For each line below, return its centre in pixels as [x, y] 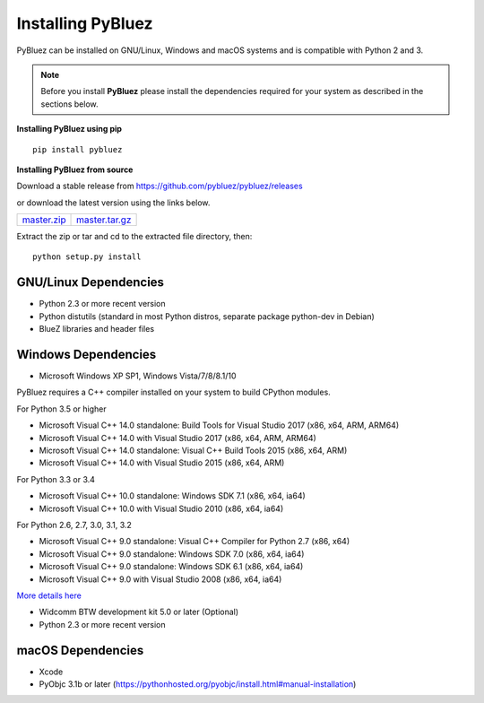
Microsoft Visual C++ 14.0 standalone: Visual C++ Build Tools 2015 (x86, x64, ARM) [193, 450]
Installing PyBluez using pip [69, 129]
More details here [49, 595]
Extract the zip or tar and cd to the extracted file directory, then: [134, 237]
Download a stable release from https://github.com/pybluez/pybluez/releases [160, 186]
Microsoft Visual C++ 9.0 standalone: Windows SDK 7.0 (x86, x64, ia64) [172, 554]
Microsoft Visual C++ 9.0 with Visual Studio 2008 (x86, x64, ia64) [160, 579]
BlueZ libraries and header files [97, 329]
